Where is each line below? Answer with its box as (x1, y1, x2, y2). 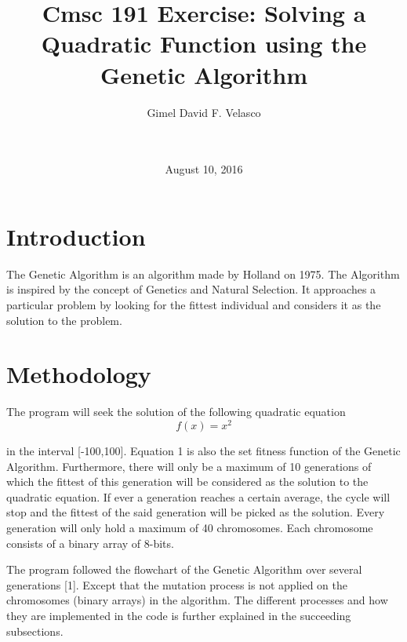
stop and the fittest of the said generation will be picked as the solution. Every (6, 504, 385, 520)
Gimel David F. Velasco (147, 104, 261, 120)
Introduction (6, 220, 146, 252)
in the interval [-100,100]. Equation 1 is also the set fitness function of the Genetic (6, 442, 401, 458)
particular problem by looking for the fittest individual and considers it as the (6, 297, 381, 312)
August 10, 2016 (165, 161, 243, 177)
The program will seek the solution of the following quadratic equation (6, 403, 346, 420)
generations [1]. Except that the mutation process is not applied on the (6, 576, 347, 593)
